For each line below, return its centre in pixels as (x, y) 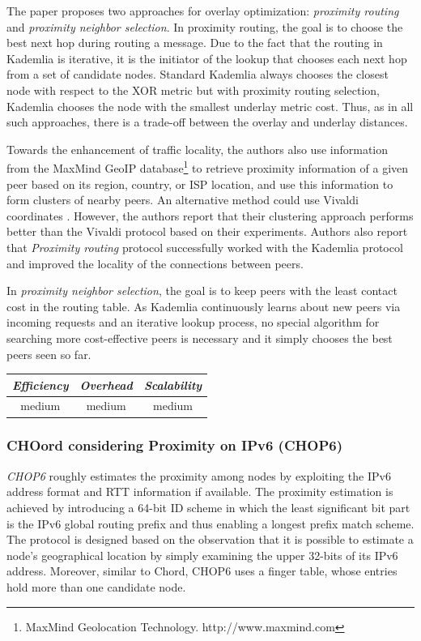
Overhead (106, 385)
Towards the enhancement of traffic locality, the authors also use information (198, 149)
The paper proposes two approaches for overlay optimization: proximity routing (203, 11)
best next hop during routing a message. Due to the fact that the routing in (195, 43)
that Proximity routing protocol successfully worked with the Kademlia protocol (205, 247)
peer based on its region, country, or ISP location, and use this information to (200, 184)
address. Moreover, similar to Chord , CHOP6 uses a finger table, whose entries (202, 571)
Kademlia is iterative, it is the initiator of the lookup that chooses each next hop (207, 58)
